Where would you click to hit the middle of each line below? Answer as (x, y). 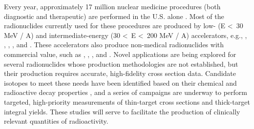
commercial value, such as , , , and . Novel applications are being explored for (120, 54)
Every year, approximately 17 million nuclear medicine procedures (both (112, 6)
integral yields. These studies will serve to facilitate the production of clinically (122, 111)
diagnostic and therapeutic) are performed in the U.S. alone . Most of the (114, 16)
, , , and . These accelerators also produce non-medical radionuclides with (114, 45)
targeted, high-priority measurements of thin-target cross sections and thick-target (127, 101)
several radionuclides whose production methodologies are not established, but (121, 64)
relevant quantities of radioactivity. (56, 121)
